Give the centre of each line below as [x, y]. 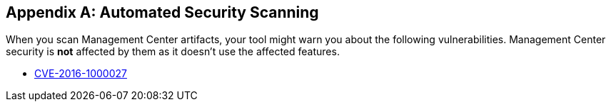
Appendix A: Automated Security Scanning [162, 12]
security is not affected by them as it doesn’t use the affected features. [173, 52]
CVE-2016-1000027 [81, 74]
